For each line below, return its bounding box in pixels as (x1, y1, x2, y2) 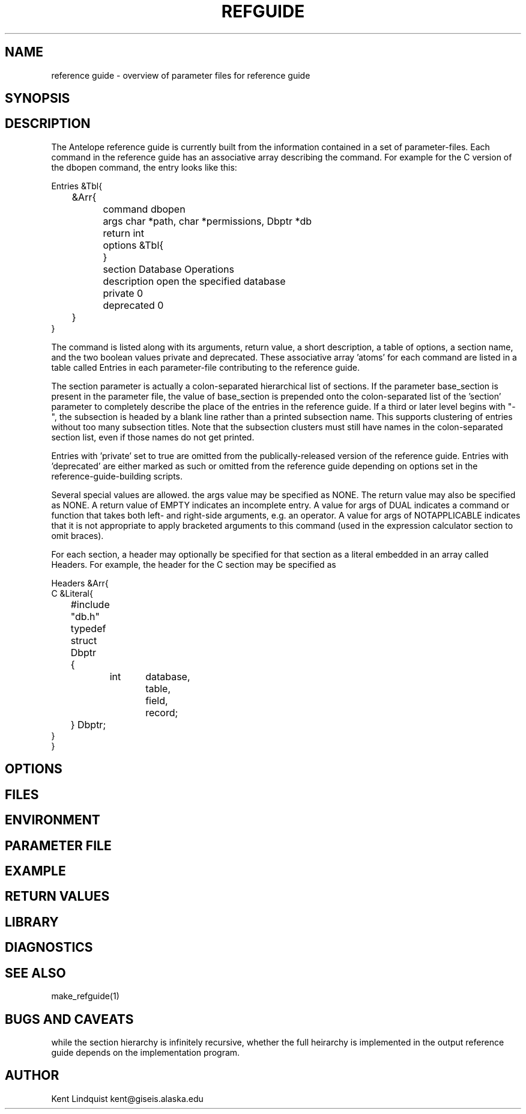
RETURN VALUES (5, 889, 110, 904)
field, (145, 694, 168, 707)
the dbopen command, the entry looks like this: (51, 162, 237, 172)
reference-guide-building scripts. (51, 470, 183, 481)
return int (103, 227, 144, 239)
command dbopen (103, 202, 186, 215)
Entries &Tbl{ (51, 180, 103, 191)
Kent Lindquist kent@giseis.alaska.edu (51, 1093, 204, 1104)
